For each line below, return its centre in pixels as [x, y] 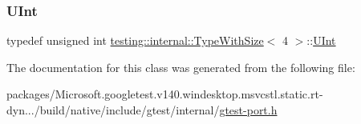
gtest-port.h [248, 110]
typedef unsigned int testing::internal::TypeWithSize [135, 40]
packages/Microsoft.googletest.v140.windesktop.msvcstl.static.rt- [165, 94]
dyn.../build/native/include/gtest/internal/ [113, 110]
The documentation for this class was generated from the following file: [181, 67]
